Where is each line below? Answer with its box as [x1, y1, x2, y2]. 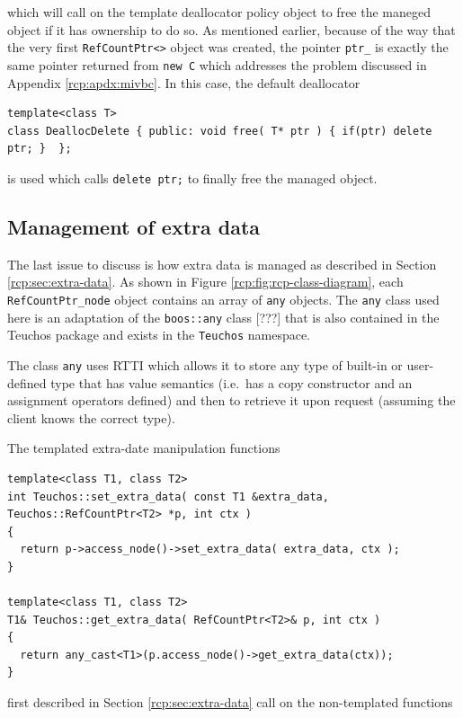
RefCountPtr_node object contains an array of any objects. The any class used [7, 289, 440, 308]
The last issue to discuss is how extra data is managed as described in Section [7, 254, 437, 273]
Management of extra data [7, 212, 261, 240]
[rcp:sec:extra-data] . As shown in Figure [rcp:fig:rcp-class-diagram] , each [7, 272, 404, 291]
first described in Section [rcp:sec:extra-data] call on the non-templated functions [7, 693, 453, 712]
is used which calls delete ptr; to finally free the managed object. [7, 168, 378, 187]
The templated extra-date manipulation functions [7, 439, 280, 457]
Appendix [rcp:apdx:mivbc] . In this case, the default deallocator [7, 73, 361, 92]
